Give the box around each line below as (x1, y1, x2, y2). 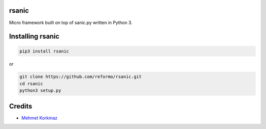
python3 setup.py (19, 88, 62, 93)
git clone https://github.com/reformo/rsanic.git (19, 74, 142, 79)
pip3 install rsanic (19, 48, 69, 54)
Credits (9, 102, 33, 110)
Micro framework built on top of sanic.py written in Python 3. (9, 20, 133, 26)
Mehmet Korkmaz (21, 115, 58, 121)
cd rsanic (19, 81, 43, 86)
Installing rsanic (9, 32, 60, 41)
